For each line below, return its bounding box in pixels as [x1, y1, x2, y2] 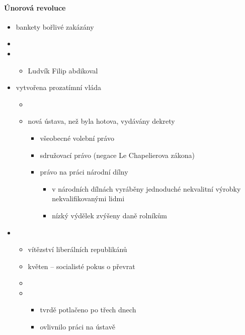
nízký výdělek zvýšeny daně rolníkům [52, 210, 167, 220]
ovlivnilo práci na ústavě [40, 321, 115, 332]
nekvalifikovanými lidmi [52, 193, 125, 204]
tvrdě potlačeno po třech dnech [40, 304, 136, 315]
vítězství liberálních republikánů [28, 244, 127, 255]
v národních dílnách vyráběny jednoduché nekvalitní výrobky [52, 183, 241, 194]
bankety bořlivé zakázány [16, 21, 94, 32]
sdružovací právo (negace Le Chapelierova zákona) [40, 149, 195, 160]
